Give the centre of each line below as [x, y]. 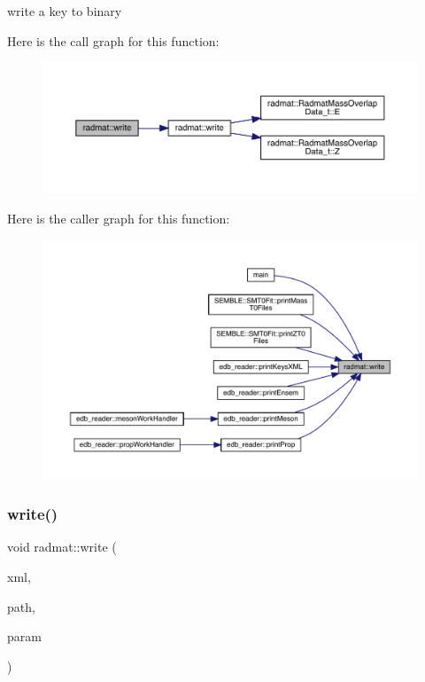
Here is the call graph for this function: [113, 40]
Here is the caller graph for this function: [119, 218]
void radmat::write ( [62, 547]
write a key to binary [65, 11]
